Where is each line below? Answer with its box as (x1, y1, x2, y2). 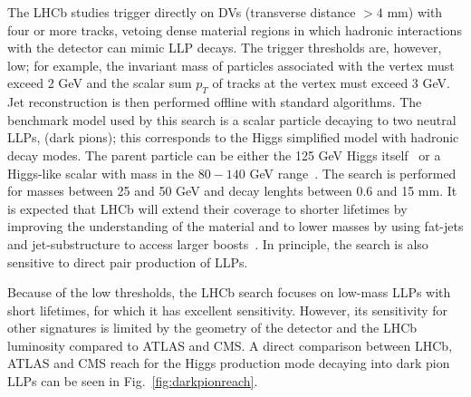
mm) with (387, 3, 443, 21)
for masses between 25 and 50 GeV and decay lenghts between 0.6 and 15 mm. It (7, 181, 457, 200)
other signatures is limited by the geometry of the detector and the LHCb (7, 318, 418, 337)
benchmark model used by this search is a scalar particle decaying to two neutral (7, 110, 457, 129)
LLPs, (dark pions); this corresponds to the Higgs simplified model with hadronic (7, 128, 459, 147)
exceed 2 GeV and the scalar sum (7, 73, 192, 92)
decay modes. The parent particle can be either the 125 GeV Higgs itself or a (7, 145, 441, 164)
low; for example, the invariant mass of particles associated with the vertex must (7, 55, 455, 74)
